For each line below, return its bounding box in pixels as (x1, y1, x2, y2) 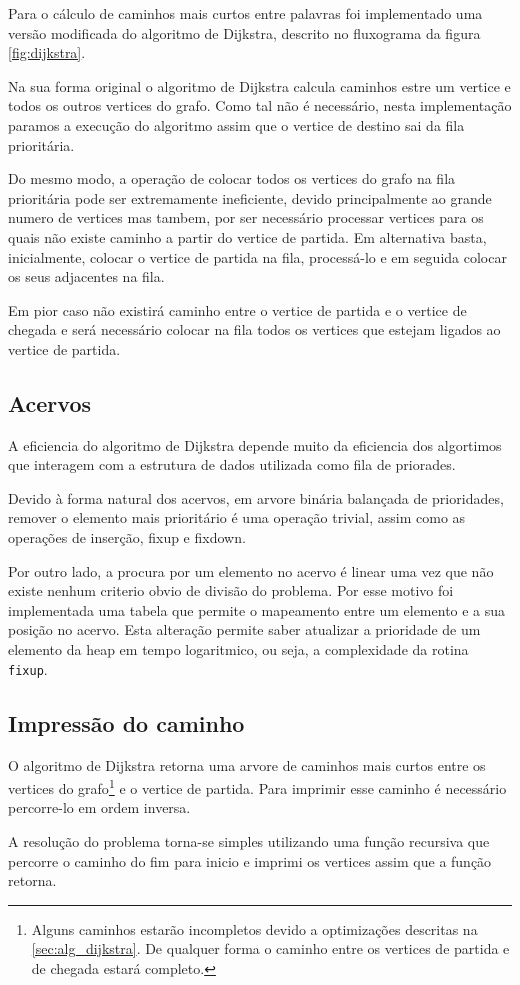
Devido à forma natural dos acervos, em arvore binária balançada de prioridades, (8, 487, 504, 508)
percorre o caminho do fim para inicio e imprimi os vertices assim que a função (8, 850, 492, 871)
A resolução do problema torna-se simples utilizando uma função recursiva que (8, 830, 490, 851)
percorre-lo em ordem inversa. (8, 797, 191, 818)
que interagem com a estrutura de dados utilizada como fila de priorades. (8, 454, 456, 475)
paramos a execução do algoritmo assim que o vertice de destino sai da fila (8, 114, 465, 135)
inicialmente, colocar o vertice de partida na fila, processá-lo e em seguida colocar (8, 246, 507, 267)
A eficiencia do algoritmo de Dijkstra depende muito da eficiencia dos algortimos (8, 434, 502, 455)
